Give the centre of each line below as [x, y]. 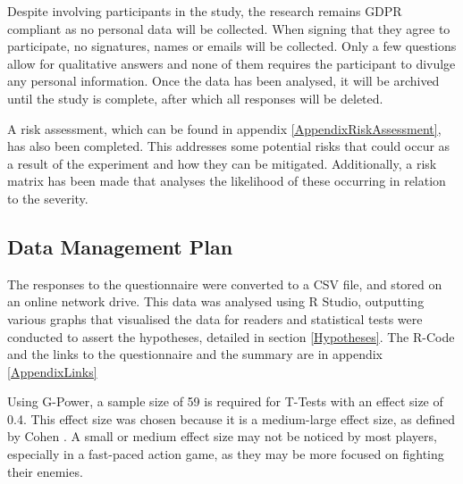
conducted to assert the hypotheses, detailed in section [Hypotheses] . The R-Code [231, 336]
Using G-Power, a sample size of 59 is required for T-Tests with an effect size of [225, 401]
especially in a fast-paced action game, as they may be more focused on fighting [226, 454]
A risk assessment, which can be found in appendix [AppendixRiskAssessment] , [224, 128]
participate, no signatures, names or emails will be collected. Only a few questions [232, 46]
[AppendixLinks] [52, 371]
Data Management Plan [120, 246]
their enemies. [45, 471]
